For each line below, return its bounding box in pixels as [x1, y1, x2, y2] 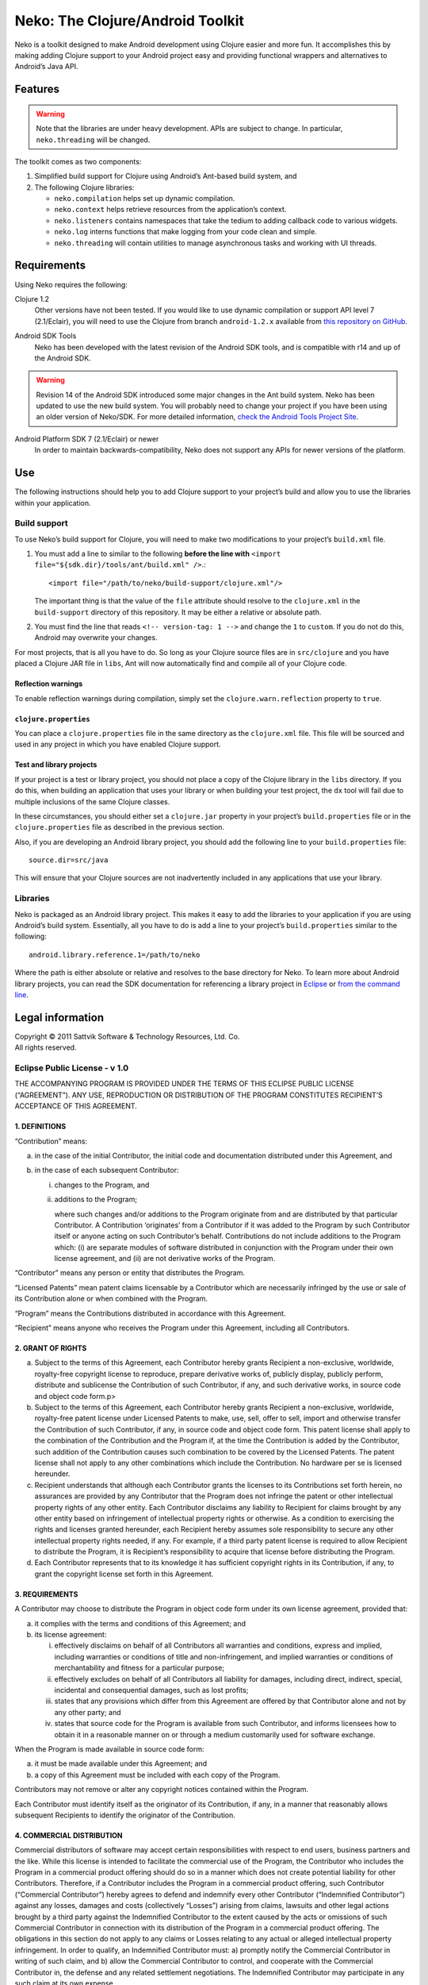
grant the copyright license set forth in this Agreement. [34, 1569, 214, 1578]
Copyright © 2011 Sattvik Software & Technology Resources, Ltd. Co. [14, 1031, 240, 1041]
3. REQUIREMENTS [14, 1589, 78, 1599]
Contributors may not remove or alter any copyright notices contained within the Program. [14, 1785, 309, 1794]
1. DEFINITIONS [14, 1122, 67, 1131]
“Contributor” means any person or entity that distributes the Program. [14, 1268, 246, 1278]
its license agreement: [34, 1630, 107, 1640]
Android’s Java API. [14, 62, 78, 71]
